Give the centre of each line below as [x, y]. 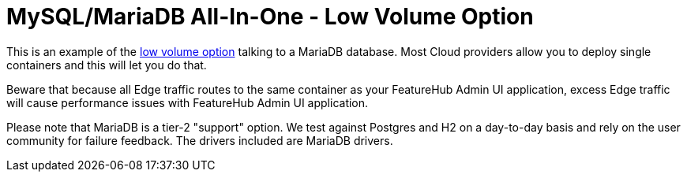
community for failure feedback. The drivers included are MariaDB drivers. [200, 140]
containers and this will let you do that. [107, 65]
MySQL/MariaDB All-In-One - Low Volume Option [270, 17]
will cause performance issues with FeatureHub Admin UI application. [188, 102]
